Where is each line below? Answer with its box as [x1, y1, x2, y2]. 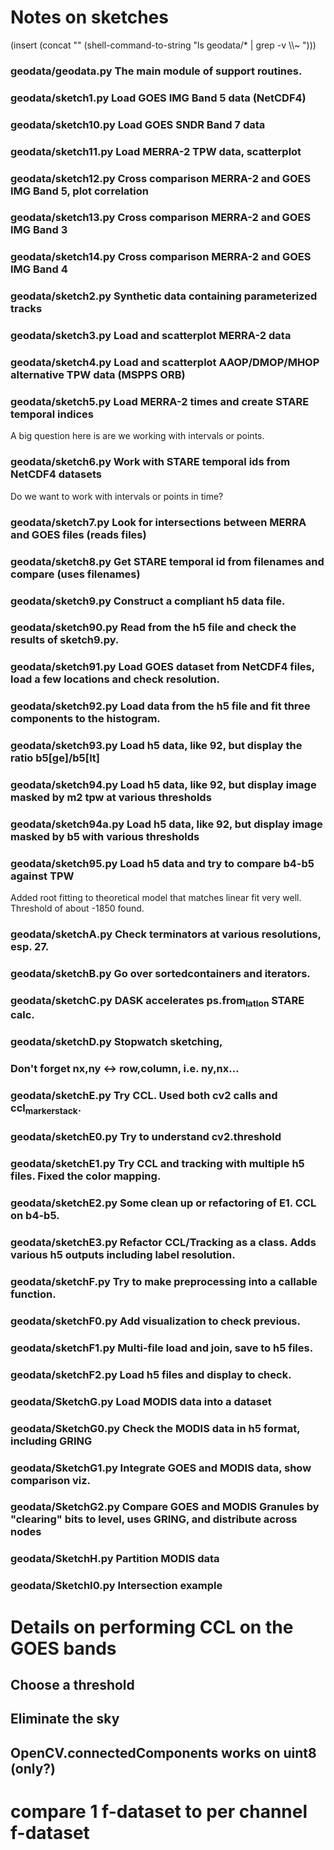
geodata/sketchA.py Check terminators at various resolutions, [10, 927, 322, 941]
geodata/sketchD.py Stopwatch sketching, [10, 1035, 223, 1049]
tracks [10, 302, 43, 316]
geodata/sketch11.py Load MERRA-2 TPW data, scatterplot [10, 144, 302, 158]
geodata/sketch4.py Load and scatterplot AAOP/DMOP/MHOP [10, 356, 320, 370]
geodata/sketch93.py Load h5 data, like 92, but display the [10, 739, 303, 753]
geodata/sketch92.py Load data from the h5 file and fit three [10, 699, 311, 713]
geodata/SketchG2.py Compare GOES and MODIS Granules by [10, 1500, 320, 1514]
